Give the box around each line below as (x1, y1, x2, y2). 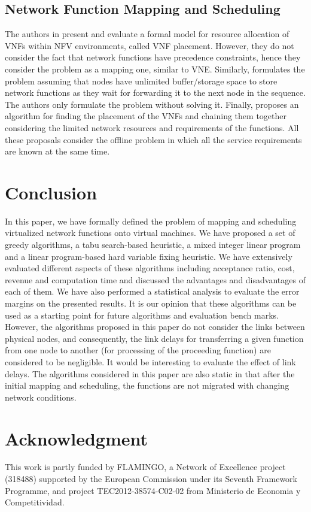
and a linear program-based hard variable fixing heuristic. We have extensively (5, 250, 292, 262)
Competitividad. (5, 496, 65, 508)
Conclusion (5, 180, 97, 204)
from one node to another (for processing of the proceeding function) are (5, 344, 271, 356)
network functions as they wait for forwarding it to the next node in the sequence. (5, 86, 306, 99)
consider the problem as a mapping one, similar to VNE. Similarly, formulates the (5, 62, 305, 75)
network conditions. (5, 390, 77, 403)
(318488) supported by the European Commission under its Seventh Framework (5, 472, 297, 485)
